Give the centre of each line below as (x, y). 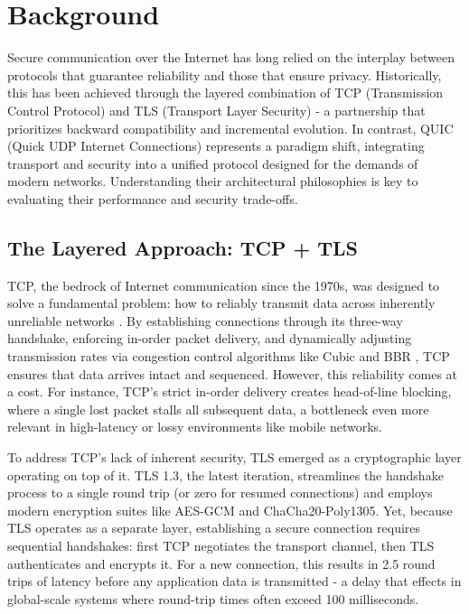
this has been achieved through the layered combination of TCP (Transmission (225, 93)
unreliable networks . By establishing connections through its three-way (205, 320)
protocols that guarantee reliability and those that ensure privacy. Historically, (225, 74)
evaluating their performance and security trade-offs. (153, 198)
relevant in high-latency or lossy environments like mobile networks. (195, 427)
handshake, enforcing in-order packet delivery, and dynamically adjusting (210, 338)
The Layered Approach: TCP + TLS (183, 247)
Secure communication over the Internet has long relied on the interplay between (231, 57)
